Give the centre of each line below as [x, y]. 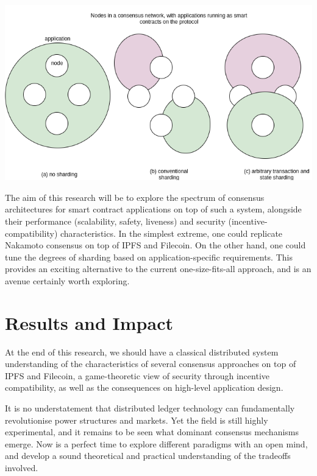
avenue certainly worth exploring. [67, 280]
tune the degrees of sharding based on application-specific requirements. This [149, 257]
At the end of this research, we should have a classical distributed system [142, 352]
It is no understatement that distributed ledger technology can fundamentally [150, 408]
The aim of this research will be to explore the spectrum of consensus [135, 197]
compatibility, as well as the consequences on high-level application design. [144, 387]
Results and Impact [89, 322]
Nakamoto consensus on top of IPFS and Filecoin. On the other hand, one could [155, 245]
